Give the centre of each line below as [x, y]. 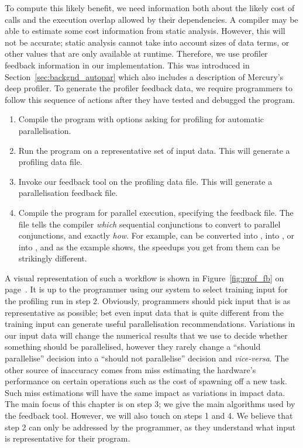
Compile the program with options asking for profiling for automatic [141, 119]
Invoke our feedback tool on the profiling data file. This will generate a [145, 181]
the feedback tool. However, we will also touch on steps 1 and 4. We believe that [149, 415]
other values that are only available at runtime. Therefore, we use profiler [136, 54]
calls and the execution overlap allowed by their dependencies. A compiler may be [151, 19]
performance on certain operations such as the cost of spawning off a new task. [146, 381]
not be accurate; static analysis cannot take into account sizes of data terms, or [147, 42]
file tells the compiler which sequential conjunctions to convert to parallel [149, 224]
